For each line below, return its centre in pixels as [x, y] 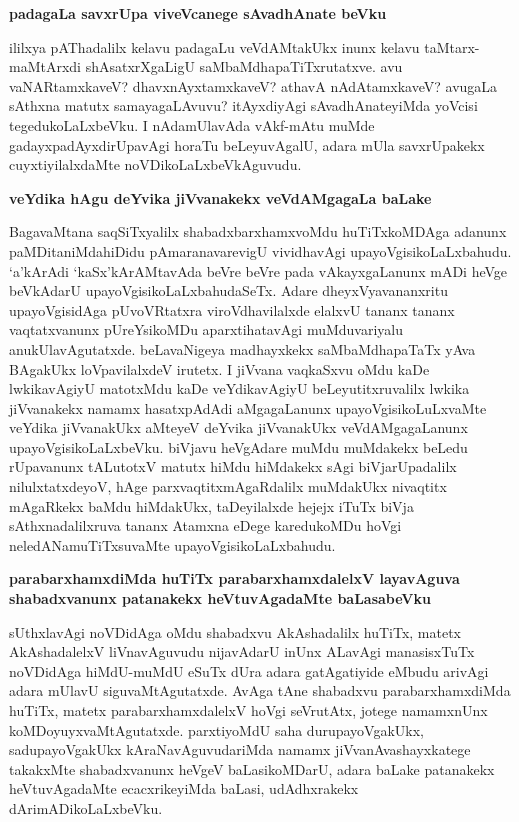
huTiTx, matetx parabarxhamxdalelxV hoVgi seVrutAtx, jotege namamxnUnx [248, 710]
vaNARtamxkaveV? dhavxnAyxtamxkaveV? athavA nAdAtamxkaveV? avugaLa [253, 85]
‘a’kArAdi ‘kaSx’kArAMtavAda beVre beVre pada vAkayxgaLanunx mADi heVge [258, 270]
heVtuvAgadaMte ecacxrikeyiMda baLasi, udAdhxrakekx [184, 788]
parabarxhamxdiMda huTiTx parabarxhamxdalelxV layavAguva [234, 578]
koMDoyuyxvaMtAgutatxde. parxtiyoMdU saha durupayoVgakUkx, [217, 729]
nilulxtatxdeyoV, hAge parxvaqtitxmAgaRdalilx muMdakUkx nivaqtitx [228, 486]
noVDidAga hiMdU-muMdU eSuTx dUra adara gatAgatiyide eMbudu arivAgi [249, 670]
